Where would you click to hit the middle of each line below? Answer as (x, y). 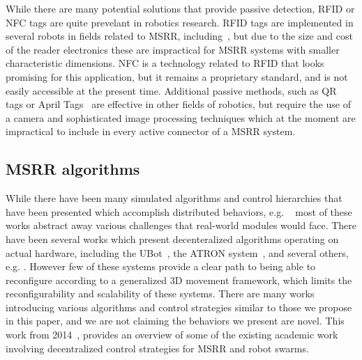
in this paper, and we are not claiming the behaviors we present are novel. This (175, 321)
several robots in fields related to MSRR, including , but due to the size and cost (179, 36)
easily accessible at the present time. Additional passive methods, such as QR (171, 90)
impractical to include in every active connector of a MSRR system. (151, 131)
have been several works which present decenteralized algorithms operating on (172, 238)
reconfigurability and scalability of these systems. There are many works (160, 294)
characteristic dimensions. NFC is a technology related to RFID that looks (165, 63)
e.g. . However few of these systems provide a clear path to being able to (161, 266)
